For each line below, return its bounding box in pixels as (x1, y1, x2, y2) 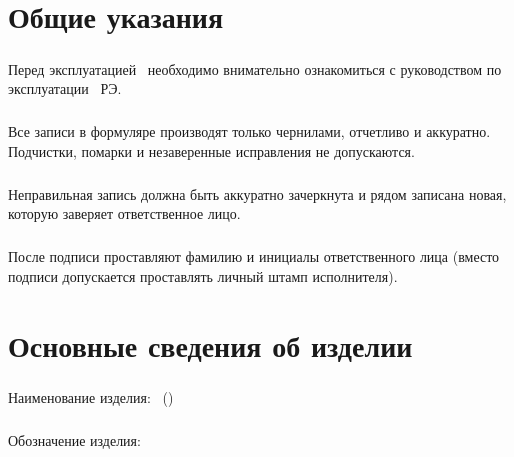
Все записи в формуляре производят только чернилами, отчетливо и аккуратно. (8, 121, 491, 142)
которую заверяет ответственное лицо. (8, 203, 241, 224)
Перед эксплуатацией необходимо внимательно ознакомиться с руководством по (8, 58, 502, 79)
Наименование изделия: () (8, 387, 174, 408)
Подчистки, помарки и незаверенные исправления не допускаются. (8, 140, 415, 161)
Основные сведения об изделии (8, 324, 413, 365)
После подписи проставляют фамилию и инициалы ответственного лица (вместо (8, 246, 500, 267)
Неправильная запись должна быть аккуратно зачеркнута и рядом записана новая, (8, 183, 507, 204)
